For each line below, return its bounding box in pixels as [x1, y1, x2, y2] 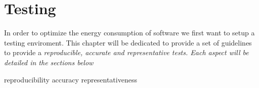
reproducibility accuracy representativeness [4, 74, 137, 84]
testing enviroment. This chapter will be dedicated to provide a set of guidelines [4, 37, 252, 48]
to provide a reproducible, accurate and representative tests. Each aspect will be [4, 47, 249, 58]
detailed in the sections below [4, 57, 94, 67]
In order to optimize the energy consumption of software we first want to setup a [4, 27, 255, 38]
